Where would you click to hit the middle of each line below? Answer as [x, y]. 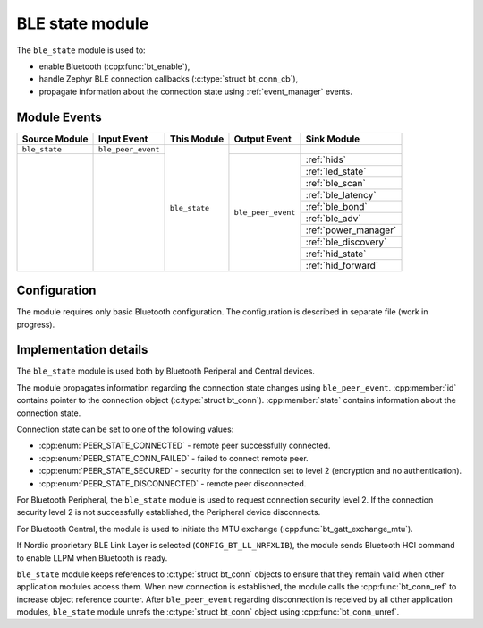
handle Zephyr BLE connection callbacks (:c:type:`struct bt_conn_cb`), [169, 79]
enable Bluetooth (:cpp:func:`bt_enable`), [114, 66]
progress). [36, 324]
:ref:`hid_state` [336, 254]
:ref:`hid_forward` [342, 265]
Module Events [59, 117]
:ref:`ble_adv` [333, 218]
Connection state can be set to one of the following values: [125, 429]
